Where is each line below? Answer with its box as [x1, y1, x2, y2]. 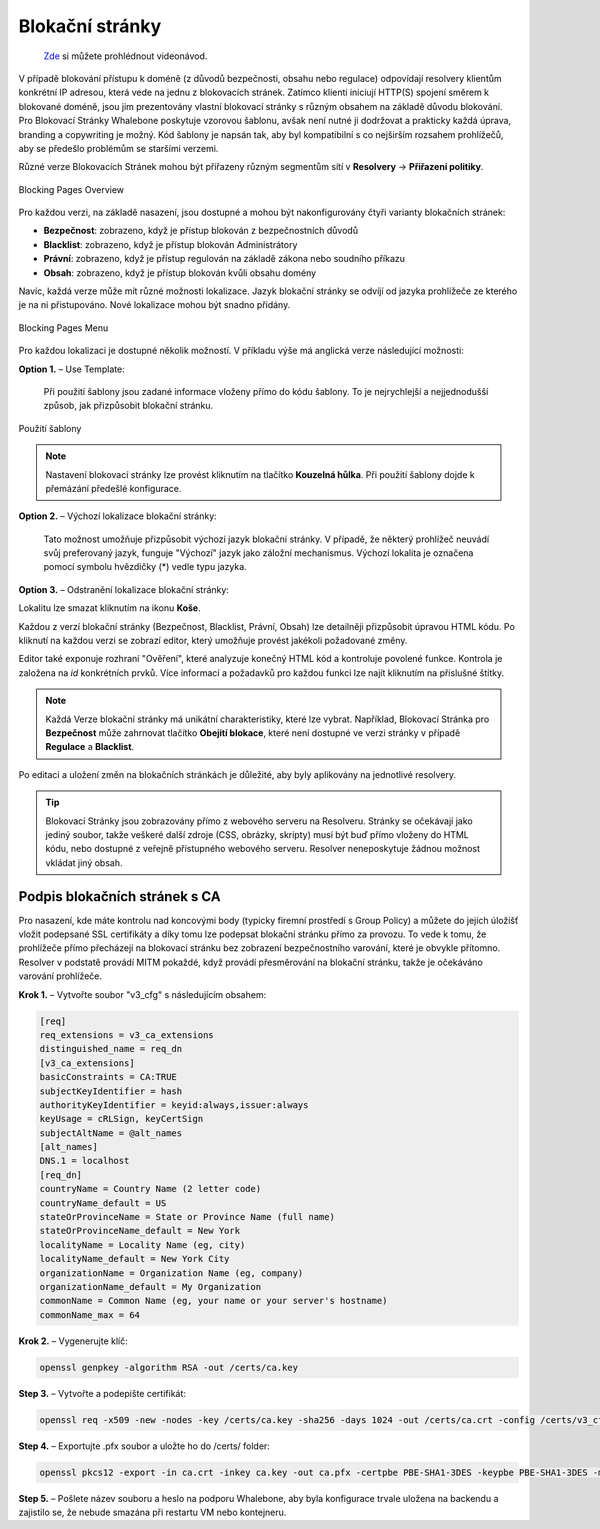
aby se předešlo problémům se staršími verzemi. [18, 142, 219, 154]
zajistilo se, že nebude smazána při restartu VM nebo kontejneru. [18, 1506, 287, 1519]
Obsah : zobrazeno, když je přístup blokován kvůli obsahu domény [43, 266, 317, 279]
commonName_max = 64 [39, 1309, 140, 1320]
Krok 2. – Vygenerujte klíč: [18, 1335, 129, 1347]
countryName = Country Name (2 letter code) [39, 1183, 262, 1195]
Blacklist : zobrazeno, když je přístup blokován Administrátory [43, 238, 298, 250]
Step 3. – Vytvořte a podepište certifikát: [18, 1387, 187, 1399]
